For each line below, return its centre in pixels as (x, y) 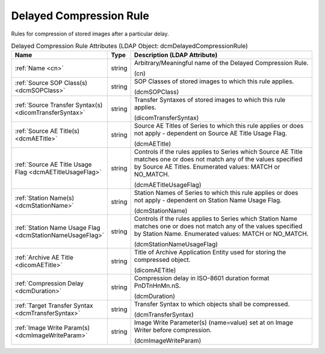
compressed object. (162, 260)
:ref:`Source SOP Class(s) (51, 83)
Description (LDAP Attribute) (176, 55)
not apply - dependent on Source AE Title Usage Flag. (210, 134)
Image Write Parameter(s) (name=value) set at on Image (213, 323)
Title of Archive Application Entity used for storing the (210, 252)
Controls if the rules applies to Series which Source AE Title (218, 152)
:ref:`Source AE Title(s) (47, 131)
